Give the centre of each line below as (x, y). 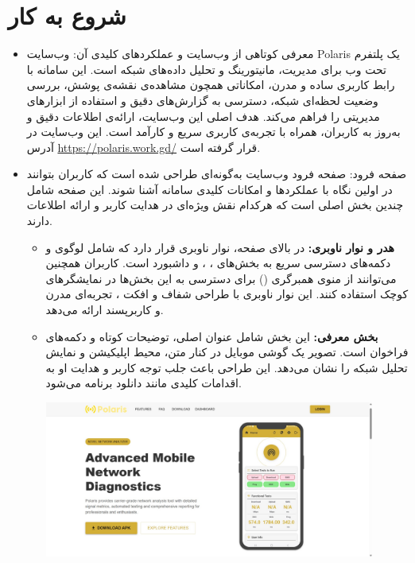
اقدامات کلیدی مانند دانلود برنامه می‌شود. (144, 383)
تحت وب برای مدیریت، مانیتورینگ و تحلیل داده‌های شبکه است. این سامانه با (206, 69)
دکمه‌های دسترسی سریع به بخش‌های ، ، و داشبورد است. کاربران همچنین (218, 263)
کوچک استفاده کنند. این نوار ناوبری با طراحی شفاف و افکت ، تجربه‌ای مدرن (227, 294)
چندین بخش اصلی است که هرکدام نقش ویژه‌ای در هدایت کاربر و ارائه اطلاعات (215, 205)
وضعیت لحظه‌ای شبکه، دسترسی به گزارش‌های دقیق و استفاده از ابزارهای (202, 100)
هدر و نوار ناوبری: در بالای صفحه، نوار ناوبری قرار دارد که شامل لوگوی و (220, 247)
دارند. (39, 221)
